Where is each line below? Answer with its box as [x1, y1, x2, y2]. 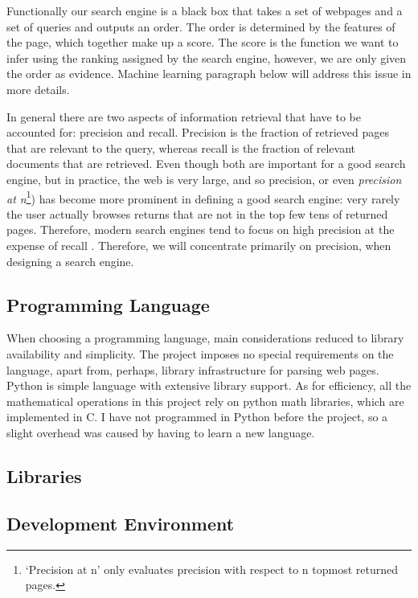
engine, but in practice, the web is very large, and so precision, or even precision [6, 170, 402, 187]
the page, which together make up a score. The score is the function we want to [6, 34, 399, 51]
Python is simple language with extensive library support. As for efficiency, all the [6, 377, 412, 394]
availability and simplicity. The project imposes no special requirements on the [6, 345, 394, 362]
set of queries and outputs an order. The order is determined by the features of [6, 18, 395, 35]
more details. [6, 80, 70, 97]
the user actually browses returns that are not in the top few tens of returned [6, 205, 388, 222]
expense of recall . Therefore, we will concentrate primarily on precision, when [6, 236, 391, 253]
